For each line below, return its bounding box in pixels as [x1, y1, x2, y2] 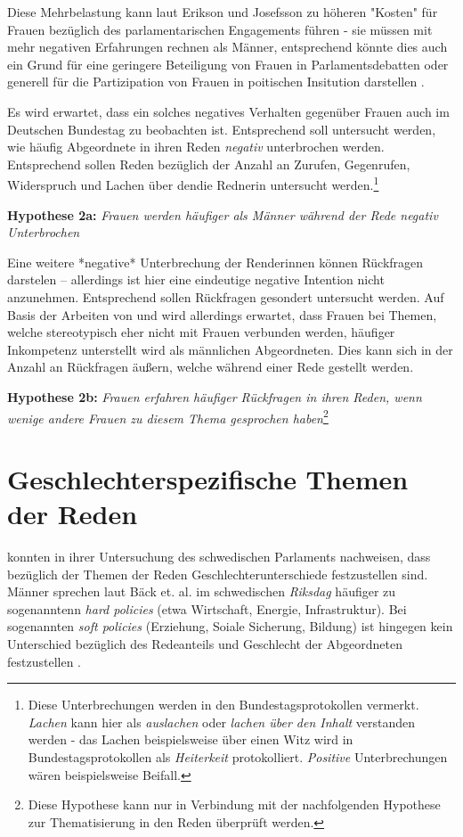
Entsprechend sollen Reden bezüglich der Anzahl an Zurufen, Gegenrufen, [7, 154, 410, 173]
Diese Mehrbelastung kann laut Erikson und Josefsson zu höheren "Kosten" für [7, 3, 438, 21]
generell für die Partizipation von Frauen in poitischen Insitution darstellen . [7, 72, 425, 91]
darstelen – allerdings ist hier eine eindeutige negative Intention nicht [7, 270, 385, 289]
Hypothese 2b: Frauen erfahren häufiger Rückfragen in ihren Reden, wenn [7, 387, 422, 406]
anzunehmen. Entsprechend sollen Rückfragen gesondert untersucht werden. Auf [7, 287, 444, 306]
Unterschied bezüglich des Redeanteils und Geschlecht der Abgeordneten [7, 635, 403, 653]
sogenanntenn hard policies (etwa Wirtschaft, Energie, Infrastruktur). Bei [7, 599, 407, 618]
